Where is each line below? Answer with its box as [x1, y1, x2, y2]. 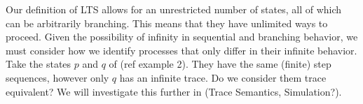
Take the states [6, 57, 71, 71]
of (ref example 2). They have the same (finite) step [109, 57, 331, 71]
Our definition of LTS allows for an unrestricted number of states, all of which [6, 2, 342, 16]
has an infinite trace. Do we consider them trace [119, 70, 327, 84]
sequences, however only [6, 70, 109, 84]
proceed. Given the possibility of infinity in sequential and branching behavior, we [6, 29, 358, 44]
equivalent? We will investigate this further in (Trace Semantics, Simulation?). [6, 84, 342, 98]
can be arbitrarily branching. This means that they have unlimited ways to [6, 15, 328, 30]
